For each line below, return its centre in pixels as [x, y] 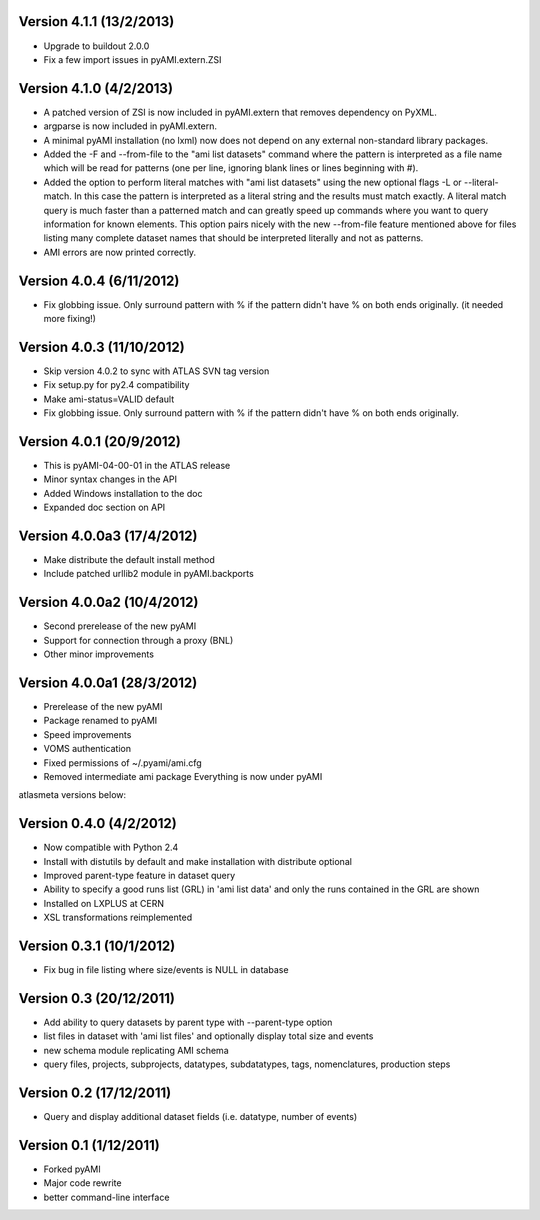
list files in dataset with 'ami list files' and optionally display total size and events [208, 1036]
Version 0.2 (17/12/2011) [95, 1093]
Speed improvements [87, 734]
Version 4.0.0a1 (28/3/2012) [108, 682]
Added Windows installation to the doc [123, 493]
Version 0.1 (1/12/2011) [89, 1145]
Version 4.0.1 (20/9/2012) [100, 441]
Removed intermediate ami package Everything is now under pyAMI [183, 777]
